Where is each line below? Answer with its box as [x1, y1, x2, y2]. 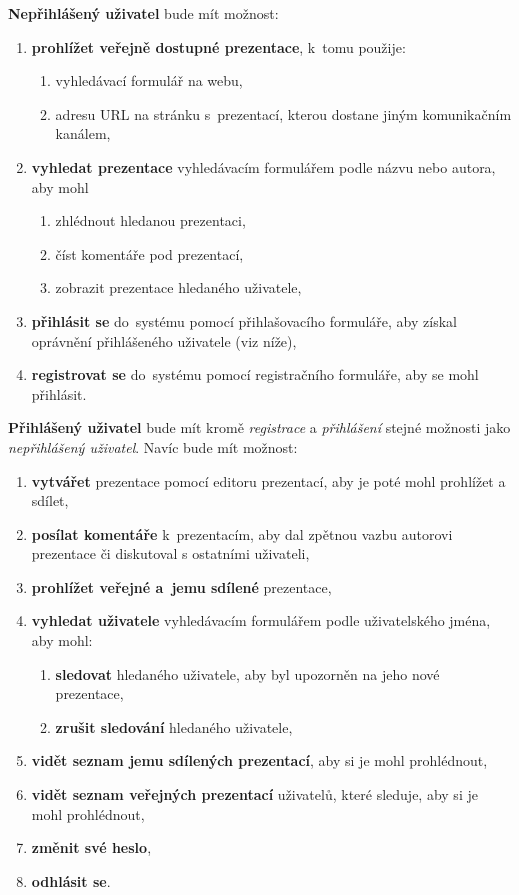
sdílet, [31, 490, 69, 511]
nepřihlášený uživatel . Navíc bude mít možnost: [8, 436, 298, 457]
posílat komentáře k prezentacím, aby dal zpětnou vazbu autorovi [31, 523, 453, 544]
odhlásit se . [31, 870, 111, 891]
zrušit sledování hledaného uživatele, [55, 716, 293, 737]
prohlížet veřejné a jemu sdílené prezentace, [31, 576, 332, 597]
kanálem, [55, 123, 111, 144]
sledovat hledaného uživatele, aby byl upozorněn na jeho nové [55, 663, 440, 684]
